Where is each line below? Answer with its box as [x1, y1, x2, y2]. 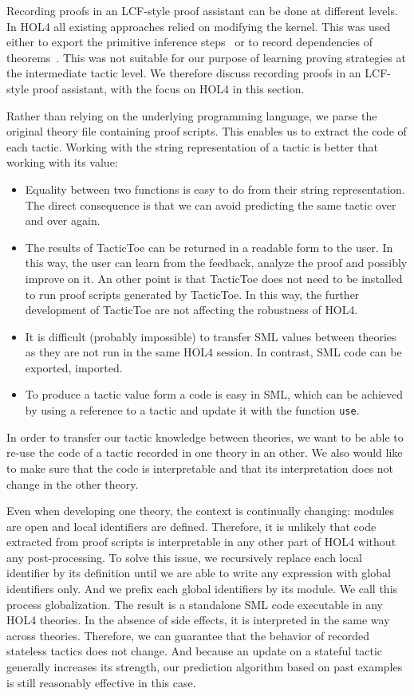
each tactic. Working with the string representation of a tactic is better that [6, 138, 378, 155]
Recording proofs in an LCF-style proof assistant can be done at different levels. [6, 2, 398, 18]
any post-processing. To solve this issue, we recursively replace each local [6, 549, 362, 565]
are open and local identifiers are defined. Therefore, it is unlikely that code [6, 517, 377, 534]
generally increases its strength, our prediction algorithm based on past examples [6, 659, 403, 675]
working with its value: [6, 154, 118, 171]
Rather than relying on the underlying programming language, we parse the [6, 107, 377, 124]
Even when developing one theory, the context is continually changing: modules [6, 502, 395, 519]
